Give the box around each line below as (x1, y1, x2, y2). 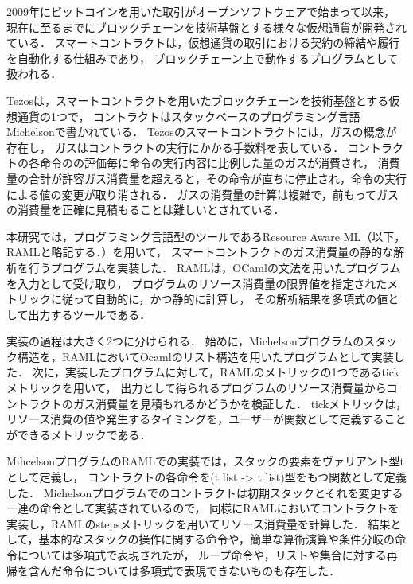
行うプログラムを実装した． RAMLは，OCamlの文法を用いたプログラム (28, 259, 401, 275)
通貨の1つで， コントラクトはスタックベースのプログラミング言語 (17, 107, 360, 124)
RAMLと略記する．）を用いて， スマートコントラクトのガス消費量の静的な (6, 243, 394, 260)
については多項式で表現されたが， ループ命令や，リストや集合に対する (17, 547, 387, 563)
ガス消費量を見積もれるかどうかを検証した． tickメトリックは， (72, 395, 407, 411)
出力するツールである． (28, 306, 151, 322)
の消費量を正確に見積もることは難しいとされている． (6, 201, 285, 218)
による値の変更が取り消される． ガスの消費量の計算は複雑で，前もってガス (6, 185, 399, 202)
